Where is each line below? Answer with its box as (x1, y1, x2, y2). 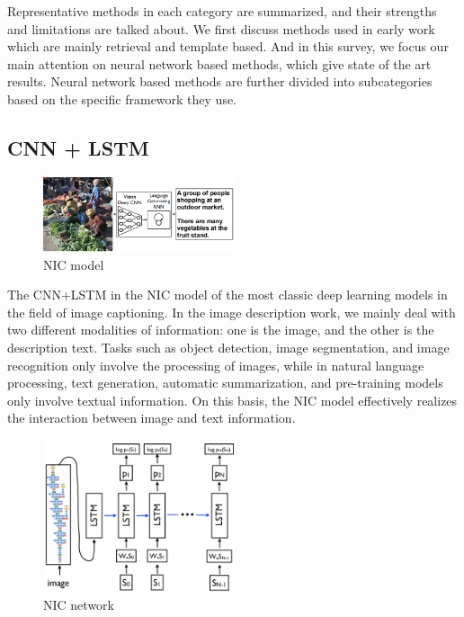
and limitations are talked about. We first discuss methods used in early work (7, 19, 435, 38)
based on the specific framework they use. (7, 89, 237, 108)
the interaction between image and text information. (7, 408, 296, 427)
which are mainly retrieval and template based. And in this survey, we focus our (7, 37, 449, 56)
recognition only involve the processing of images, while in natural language (7, 355, 424, 374)
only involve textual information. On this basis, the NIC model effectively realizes (7, 390, 458, 409)
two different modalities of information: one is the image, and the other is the (7, 320, 434, 339)
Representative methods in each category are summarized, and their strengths (7, 2, 437, 20)
